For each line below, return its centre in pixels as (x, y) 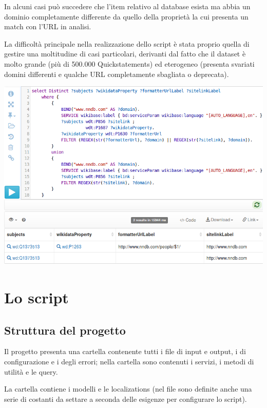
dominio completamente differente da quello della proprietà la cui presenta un (126, 16)
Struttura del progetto (65, 330)
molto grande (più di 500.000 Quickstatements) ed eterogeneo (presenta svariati (129, 63)
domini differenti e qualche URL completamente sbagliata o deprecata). (117, 74)
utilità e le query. (31, 371)
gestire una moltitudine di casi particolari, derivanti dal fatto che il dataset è (125, 54)
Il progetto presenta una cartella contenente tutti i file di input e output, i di (125, 351)
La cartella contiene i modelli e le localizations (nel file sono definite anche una (128, 389)
